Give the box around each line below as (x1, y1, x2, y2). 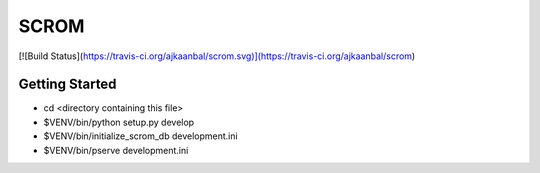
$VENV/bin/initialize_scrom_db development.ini (43, 130, 239, 142)
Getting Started (18, 76, 117, 93)
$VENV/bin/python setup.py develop (43, 116, 195, 128)
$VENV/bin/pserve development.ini (43, 144, 189, 156)
